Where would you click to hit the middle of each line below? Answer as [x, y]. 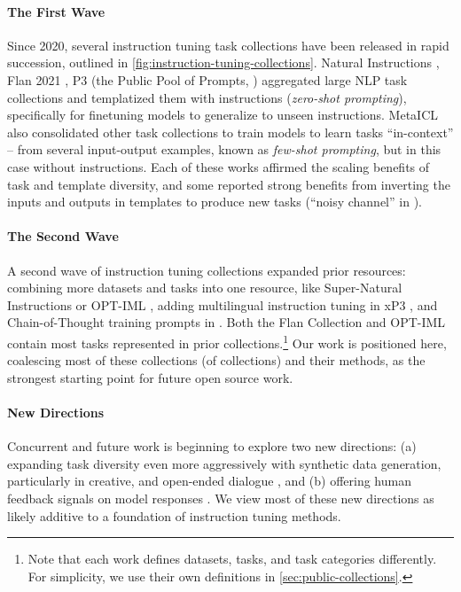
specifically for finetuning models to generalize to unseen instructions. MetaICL [223, 115]
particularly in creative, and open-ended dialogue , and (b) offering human [209, 481]
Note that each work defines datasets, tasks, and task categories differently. [232, 559]
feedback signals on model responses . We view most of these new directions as [221, 498]
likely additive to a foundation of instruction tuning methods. [174, 515]
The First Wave [56, 11]
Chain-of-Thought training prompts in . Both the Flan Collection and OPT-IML [227, 322]
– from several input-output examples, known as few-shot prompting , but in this [224, 149]
